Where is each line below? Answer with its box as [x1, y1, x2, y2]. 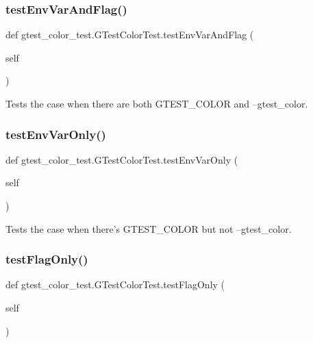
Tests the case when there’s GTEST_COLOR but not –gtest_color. [5, 221, 292, 236]
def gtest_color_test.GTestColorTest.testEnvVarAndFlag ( [5, 27, 254, 42]
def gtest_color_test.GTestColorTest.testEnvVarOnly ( [5, 152, 238, 166]
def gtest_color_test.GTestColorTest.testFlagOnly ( [5, 277, 225, 292]
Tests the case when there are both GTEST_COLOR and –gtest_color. [5, 97, 308, 110]
